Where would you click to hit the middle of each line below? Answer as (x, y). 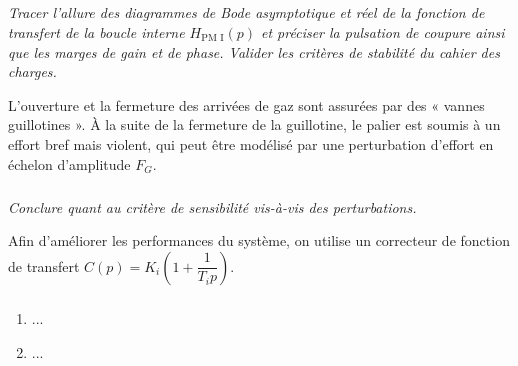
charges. (32, 71)
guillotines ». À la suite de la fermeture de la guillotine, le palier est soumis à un (254, 124)
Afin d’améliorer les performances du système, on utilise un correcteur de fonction (259, 240)
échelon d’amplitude (69, 163)
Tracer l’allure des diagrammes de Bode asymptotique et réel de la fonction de (246, 12)
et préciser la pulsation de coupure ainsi (383, 31)
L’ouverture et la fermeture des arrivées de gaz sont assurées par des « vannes (246, 104)
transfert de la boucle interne (96, 31)
